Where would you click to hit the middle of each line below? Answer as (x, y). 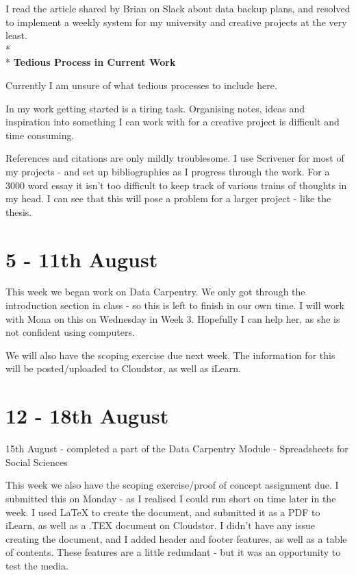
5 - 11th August (82, 259)
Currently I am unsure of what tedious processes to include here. (141, 85)
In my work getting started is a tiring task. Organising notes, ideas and (155, 108)
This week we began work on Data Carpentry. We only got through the (155, 292)
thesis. (19, 211)
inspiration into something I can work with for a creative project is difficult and (173, 122)
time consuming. (40, 135)
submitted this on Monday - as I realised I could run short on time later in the (171, 498)
